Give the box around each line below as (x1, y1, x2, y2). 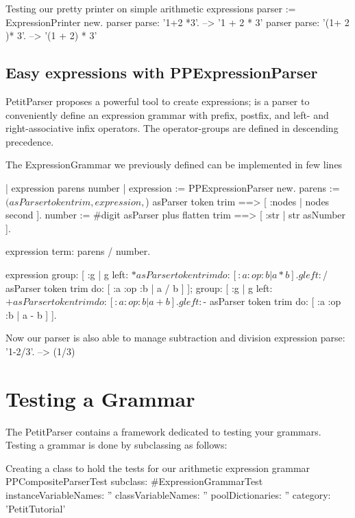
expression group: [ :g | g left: (5, 267, 129, 281)
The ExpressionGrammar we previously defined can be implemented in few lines (5, 157, 343, 172)
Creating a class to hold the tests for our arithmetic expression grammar (5, 460, 310, 475)
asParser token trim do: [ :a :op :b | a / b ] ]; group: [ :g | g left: (5, 280, 273, 295)
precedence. (5, 134, 54, 148)
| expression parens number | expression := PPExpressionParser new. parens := (5, 180, 340, 194)
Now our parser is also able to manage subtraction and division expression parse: (5, 330, 345, 345)
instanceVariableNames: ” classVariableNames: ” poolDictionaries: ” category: (5, 487, 331, 502)
